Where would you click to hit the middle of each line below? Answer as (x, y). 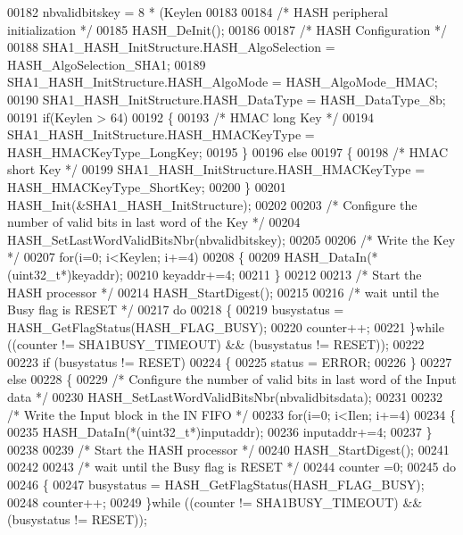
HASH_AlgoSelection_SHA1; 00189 (107, 64)
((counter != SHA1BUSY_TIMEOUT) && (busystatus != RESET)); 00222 (216, 344)
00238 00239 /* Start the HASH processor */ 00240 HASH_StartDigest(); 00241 (228, 449)
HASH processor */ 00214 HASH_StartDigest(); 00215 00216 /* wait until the (223, 292)
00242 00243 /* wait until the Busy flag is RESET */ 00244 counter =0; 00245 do (232, 467)
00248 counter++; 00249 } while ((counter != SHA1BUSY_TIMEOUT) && (215, 502)
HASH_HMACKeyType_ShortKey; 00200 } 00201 (147, 186)
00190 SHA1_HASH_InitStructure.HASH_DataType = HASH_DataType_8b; (227, 99)
